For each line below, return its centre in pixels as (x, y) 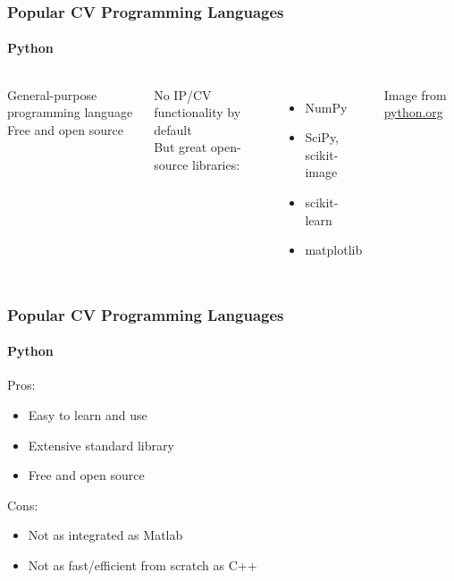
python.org (413, 112)
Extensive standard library (101, 445)
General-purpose (52, 94)
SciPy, (322, 137)
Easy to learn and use (88, 415)
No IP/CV (183, 94)
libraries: (216, 165)
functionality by (198, 112)
